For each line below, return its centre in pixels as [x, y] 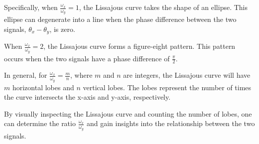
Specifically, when [31, 7]
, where [81, 75]
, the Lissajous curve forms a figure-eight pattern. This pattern [139, 46]
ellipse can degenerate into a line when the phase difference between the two [120, 19]
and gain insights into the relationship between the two [171, 123]
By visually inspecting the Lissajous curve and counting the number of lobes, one [128, 113]
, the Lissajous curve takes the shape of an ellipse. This [163, 7]
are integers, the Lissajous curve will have [187, 75]
